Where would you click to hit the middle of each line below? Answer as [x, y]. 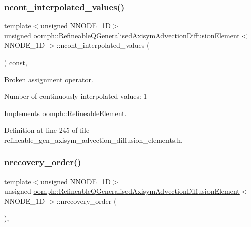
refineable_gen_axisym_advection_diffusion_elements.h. [94, 139]
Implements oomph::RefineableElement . [66, 113]
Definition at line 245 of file [47, 130]
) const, [16, 62]
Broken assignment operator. [49, 79]
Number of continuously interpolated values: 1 [76, 96]
